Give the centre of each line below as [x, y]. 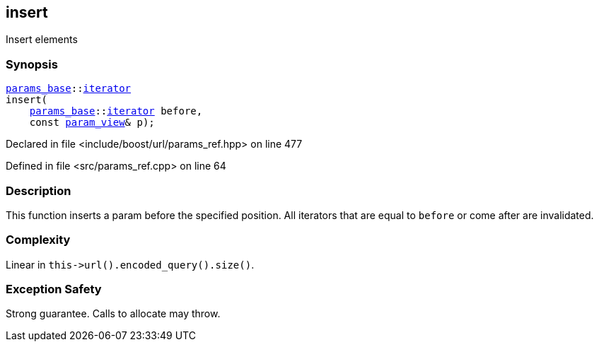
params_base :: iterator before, [116, 111]
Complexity [38, 240]
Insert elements [42, 40]
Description [39, 190]
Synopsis [32, 64]
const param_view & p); [92, 123]
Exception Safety [54, 289]
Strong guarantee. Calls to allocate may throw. [113, 314]
